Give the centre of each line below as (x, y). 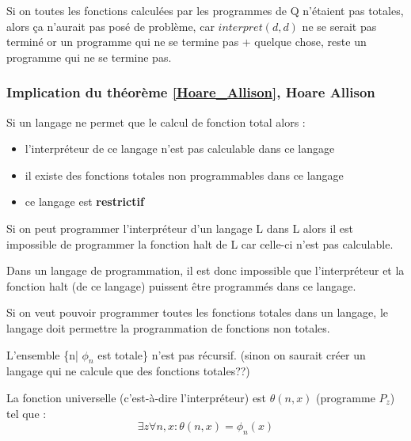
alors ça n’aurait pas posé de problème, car (110, 26)
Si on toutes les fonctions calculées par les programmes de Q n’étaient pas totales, (205, 10)
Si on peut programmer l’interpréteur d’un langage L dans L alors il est (180, 228)
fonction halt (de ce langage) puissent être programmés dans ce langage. (181, 285)
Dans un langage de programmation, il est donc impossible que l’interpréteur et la (205, 270)
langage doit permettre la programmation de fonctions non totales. (168, 327)
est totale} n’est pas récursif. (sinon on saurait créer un (232, 354)
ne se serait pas (339, 26)
